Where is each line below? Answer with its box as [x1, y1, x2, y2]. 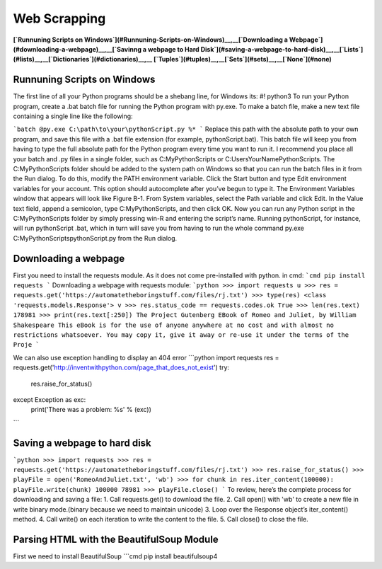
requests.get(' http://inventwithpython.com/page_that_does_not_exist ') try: [13, 363, 230, 372]
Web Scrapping [13, 11, 106, 26]
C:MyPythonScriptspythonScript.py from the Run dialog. [13, 234, 178, 242]
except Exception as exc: [13, 395, 86, 403]
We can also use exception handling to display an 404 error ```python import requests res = [13, 353, 279, 362]
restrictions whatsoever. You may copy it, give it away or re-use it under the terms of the [13, 331, 349, 339]
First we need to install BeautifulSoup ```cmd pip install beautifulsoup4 [13, 552, 218, 561]
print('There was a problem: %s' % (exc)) [30, 406, 152, 414]
